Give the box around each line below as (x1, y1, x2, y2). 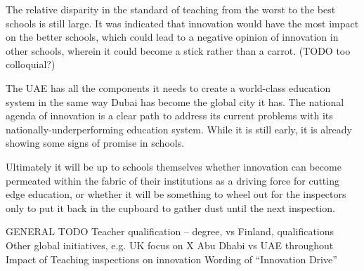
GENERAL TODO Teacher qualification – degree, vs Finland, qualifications (6, 224, 334, 239)
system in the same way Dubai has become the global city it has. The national (6, 94, 344, 109)
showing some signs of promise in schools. (6, 135, 185, 150)
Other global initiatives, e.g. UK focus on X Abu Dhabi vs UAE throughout (6, 237, 334, 252)
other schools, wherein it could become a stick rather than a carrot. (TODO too (6, 43, 351, 58)
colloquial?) (6, 57, 56, 72)
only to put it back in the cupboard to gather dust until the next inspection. (6, 200, 335, 215)
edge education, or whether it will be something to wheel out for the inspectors (6, 187, 346, 201)
